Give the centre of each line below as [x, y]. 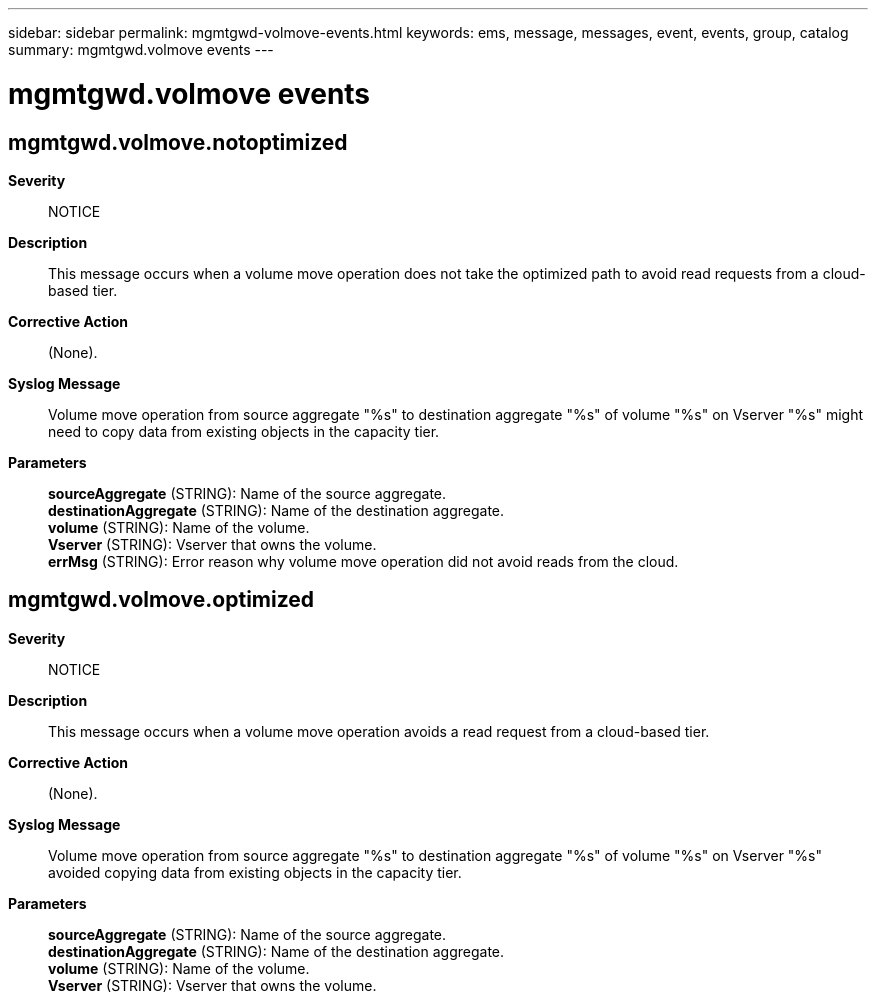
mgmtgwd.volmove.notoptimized [178, 142]
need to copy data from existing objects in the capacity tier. [244, 431]
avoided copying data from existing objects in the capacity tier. [255, 872]
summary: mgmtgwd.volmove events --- [141, 49]
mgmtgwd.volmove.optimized [161, 600]
